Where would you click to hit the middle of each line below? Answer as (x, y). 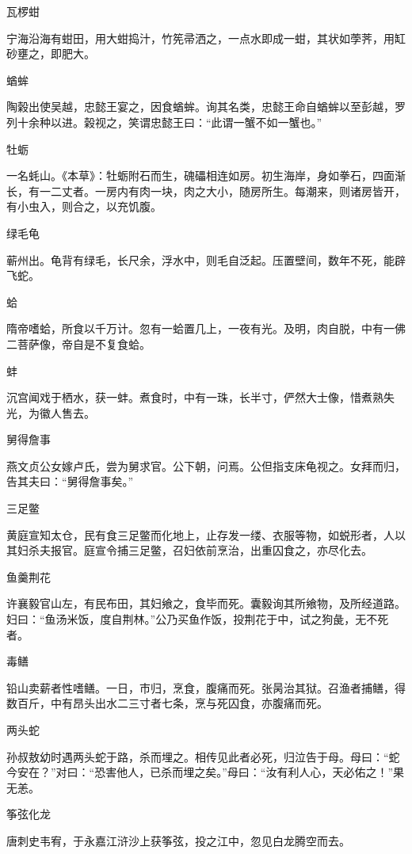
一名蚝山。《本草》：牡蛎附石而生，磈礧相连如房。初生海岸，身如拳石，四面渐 (206, 175)
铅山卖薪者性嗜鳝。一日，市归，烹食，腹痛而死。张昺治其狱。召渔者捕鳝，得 (206, 687)
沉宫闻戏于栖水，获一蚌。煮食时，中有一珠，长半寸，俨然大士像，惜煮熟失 (200, 397)
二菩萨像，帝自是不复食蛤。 (78, 343)
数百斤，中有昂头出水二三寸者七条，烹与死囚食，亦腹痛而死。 (167, 703)
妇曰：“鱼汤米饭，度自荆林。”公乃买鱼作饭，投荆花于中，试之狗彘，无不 (192, 619)
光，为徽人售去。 (51, 412)
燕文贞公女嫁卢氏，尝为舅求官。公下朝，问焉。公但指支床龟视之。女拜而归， (206, 465)
